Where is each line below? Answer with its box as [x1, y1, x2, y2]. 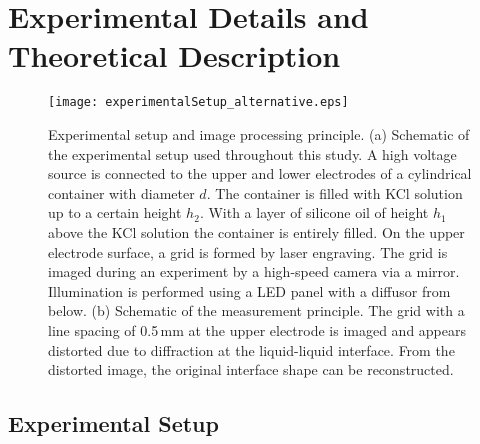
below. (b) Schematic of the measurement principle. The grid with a [48, 300, 465, 321]
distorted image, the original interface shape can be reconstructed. [48, 359, 454, 380]
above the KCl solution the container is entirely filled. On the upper [48, 221, 465, 242]
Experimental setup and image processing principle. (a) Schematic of [48, 123, 470, 144]
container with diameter [48, 182, 195, 203]
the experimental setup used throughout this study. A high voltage [48, 143, 457, 164]
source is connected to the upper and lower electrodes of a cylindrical [48, 163, 472, 184]
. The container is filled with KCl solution [206, 182, 463, 203]
